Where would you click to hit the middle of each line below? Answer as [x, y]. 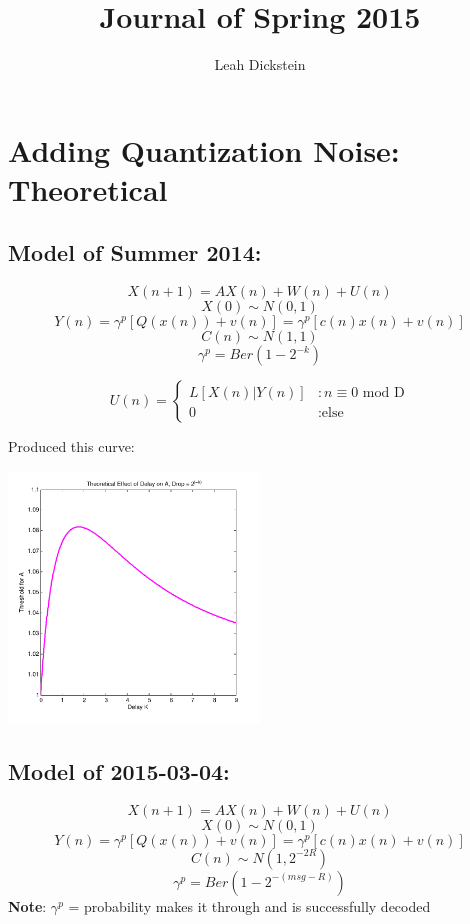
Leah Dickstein [260, 64]
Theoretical [88, 188]
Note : [27, 905]
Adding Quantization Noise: [204, 149]
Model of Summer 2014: [135, 252]
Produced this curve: [71, 446]
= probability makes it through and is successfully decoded [249, 905]
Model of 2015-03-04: [119, 770]
